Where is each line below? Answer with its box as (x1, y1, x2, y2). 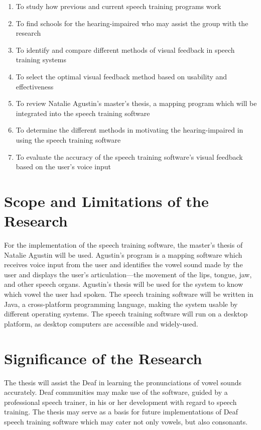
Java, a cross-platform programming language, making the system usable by (4, 298, 238, 309)
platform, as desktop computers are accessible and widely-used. (4, 318, 198, 329)
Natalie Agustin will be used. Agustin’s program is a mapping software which (4, 249, 242, 260)
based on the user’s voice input (16, 161, 111, 172)
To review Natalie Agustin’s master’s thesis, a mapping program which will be (16, 98, 257, 109)
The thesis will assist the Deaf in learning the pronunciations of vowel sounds (4, 377, 241, 387)
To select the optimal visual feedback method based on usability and (16, 71, 227, 81)
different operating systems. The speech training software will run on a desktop (4, 308, 248, 319)
